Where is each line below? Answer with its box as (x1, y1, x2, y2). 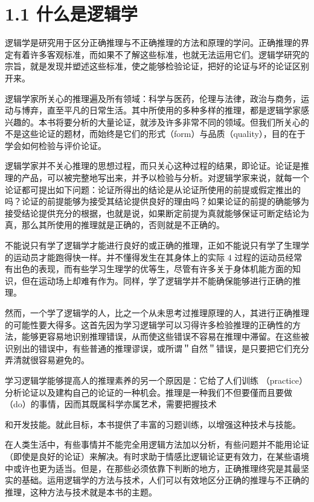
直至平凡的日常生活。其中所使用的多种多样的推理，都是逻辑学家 (46, 104, 301, 116)
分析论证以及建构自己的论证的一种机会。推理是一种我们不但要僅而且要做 (5, 386, 292, 398)
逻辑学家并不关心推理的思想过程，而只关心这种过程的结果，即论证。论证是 (5, 159, 301, 172)
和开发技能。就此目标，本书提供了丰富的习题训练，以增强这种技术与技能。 (5, 418, 301, 430)
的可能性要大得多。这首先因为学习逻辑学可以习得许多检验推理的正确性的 (5, 318, 292, 331)
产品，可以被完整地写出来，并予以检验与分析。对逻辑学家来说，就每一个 (21, 171, 309, 184)
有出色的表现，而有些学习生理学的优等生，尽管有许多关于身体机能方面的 (5, 262, 292, 275)
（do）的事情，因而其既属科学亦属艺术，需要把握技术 (5, 398, 217, 410)
